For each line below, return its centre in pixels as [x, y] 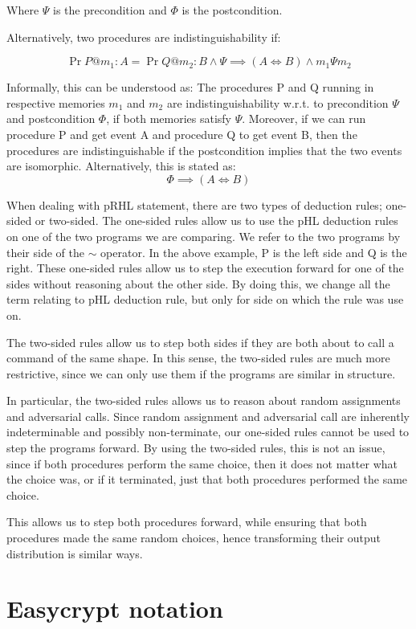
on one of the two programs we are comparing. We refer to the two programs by [204, 236]
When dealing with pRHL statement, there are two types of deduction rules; [194, 204]
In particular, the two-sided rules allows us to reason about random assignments [204, 400]
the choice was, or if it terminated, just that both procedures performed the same [207, 479]
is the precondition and [110, 10]
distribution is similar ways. [75, 553]
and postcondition [51, 118]
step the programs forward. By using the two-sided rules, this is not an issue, [196, 448]
